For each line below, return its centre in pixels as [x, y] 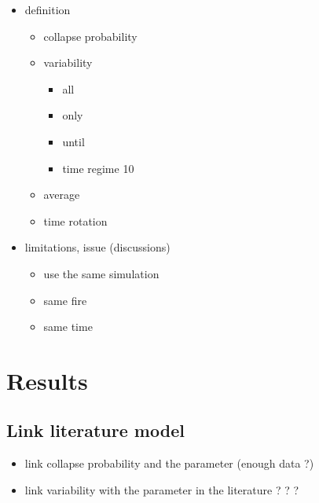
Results [47, 380]
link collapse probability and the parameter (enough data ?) [169, 463]
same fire [65, 300]
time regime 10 [98, 168]
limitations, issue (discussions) [97, 247]
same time [68, 327]
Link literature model [95, 430]
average [62, 195]
